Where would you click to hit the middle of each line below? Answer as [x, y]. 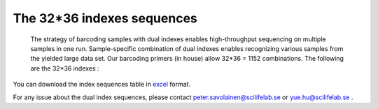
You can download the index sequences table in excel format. [102, 85]
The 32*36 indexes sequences [105, 18]
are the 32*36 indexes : [65, 68]
